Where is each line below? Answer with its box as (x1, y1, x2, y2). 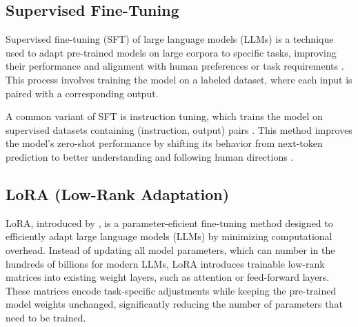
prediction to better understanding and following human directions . (6, 149, 294, 163)
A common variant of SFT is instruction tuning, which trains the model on (6, 109, 323, 123)
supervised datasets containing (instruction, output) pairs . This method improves (6, 122, 352, 137)
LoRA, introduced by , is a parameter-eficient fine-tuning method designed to (6, 215, 333, 230)
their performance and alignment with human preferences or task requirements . (6, 59, 344, 73)
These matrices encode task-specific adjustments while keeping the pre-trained (6, 283, 337, 297)
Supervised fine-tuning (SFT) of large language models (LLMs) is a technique (6, 32, 334, 46)
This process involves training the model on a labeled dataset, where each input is (6, 72, 352, 86)
